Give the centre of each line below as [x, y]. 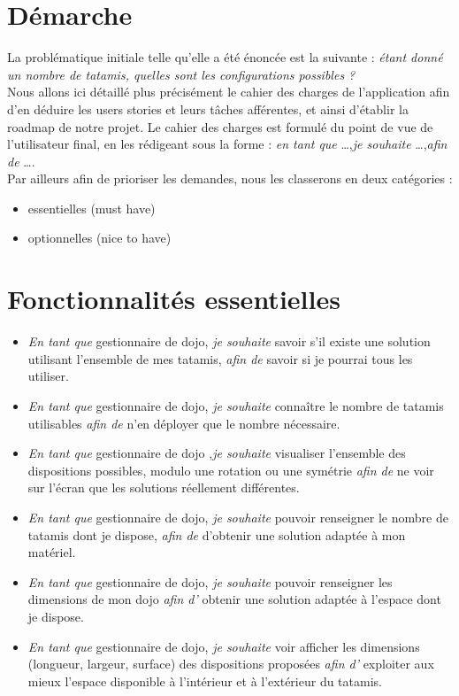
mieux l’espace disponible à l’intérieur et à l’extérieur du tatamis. [205, 681]
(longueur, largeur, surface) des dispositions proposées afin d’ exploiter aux [231, 664]
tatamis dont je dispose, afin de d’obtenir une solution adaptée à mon [217, 534]
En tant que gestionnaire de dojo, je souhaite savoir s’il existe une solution [229, 341]
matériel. [52, 552]
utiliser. [48, 376]
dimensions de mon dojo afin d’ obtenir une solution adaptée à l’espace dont [234, 599]
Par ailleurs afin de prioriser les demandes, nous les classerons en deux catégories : [230, 178]
